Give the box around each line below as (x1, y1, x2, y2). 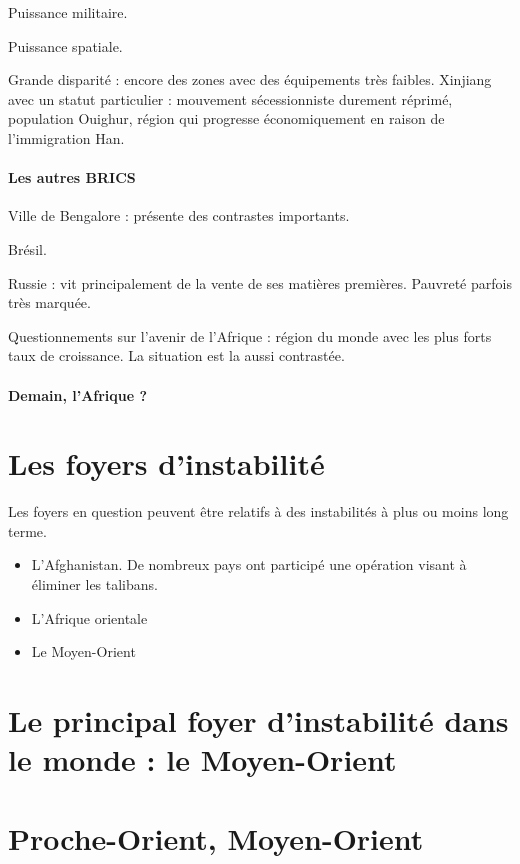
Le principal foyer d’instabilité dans (8, 699, 509, 740)
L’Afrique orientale (31, 607, 148, 628)
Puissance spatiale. (8, 35, 123, 56)
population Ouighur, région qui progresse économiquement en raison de (8, 108, 445, 129)
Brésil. (8, 238, 47, 259)
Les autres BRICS (8, 167, 136, 188)
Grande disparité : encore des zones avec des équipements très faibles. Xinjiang (8, 69, 492, 90)
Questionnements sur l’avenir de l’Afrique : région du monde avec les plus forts (8, 325, 492, 346)
